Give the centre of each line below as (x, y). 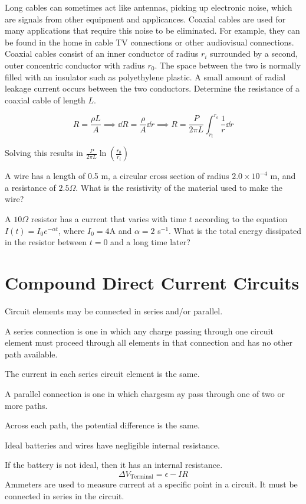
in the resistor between (46, 242)
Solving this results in (44, 153)
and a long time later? (150, 242)
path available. (31, 354)
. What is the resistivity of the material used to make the (179, 187)
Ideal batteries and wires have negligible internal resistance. (112, 445)
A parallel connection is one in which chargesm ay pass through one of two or (145, 393)
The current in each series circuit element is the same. (102, 374)
